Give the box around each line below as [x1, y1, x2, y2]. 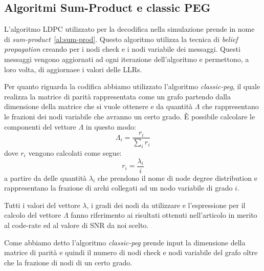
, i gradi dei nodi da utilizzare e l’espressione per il [86, 199, 246, 210]
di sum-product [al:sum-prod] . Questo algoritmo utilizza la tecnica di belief [4, 33, 238, 44]
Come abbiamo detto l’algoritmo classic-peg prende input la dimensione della [4, 237, 246, 247]
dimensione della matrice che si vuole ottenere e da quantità [4, 101, 193, 112]
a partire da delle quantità [4, 172, 87, 183]
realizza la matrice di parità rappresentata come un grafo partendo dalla [4, 91, 231, 101]
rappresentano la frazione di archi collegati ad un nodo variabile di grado [4, 182, 233, 193]
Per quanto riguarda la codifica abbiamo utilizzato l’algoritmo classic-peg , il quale [4, 81, 260, 92]
